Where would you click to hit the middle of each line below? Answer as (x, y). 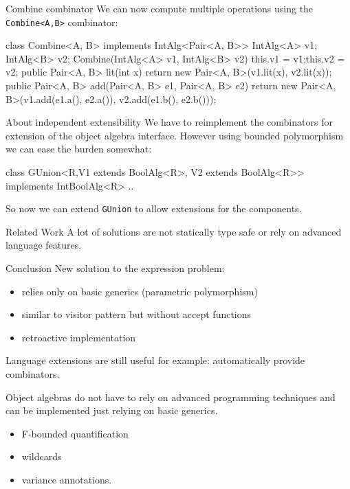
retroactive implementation (79, 337)
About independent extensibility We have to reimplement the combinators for (169, 122)
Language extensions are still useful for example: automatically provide (155, 360)
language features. (44, 245)
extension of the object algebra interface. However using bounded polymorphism (175, 135)
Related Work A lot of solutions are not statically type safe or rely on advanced (174, 231)
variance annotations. (67, 479)
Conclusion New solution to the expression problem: (115, 268)
